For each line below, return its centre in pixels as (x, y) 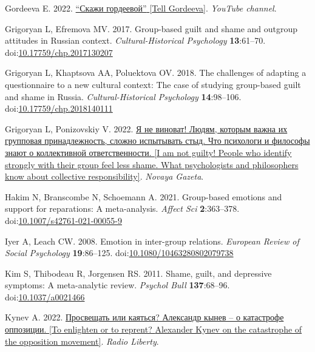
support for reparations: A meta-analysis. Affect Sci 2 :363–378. (122, 208)
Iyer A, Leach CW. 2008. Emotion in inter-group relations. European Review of (152, 241)
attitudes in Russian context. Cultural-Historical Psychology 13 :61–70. (135, 40)
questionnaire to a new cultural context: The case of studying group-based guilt (153, 84)
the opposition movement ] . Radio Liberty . (82, 341)
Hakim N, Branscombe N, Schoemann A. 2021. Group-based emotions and (144, 196)
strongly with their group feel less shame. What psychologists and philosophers (152, 164)
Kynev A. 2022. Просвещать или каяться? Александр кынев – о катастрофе (144, 317)
